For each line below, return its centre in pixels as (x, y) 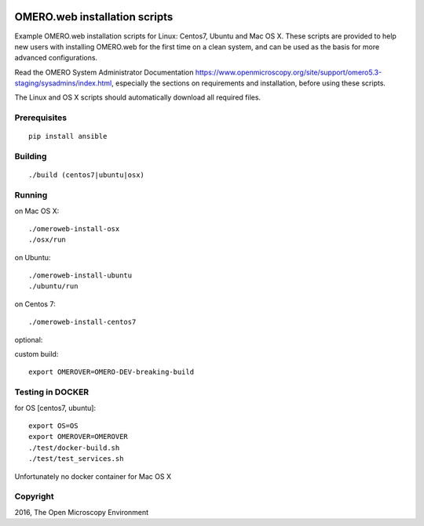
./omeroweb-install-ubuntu (80, 276)
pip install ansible (68, 136)
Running (31, 195)
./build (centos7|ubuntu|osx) (87, 175)
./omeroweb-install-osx (74, 229)
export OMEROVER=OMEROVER (79, 437)
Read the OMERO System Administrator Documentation (104, 72)
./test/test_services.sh (76, 459)
